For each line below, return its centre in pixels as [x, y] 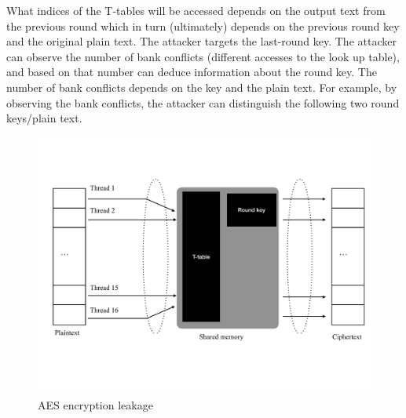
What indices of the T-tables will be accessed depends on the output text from [196, 10]
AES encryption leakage [95, 404]
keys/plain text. [44, 118]
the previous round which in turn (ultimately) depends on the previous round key [203, 25]
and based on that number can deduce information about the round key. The [192, 72]
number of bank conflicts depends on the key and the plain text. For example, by [202, 87]
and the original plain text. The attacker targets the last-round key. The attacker [201, 41]
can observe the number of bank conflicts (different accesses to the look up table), [203, 56]
